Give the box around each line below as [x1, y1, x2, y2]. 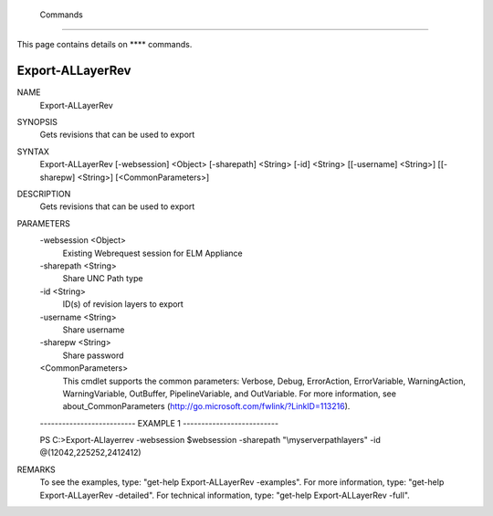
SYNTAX [16, 146, 50, 157]
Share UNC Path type [62, 273, 143, 284]
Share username [62, 324, 125, 335]
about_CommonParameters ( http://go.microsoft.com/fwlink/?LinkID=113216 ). [62, 401, 351, 412]
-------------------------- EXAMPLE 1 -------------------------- [39, 417, 278, 428]
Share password [62, 350, 124, 361]
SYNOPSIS [16, 117, 58, 128]
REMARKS [16, 464, 56, 475]
